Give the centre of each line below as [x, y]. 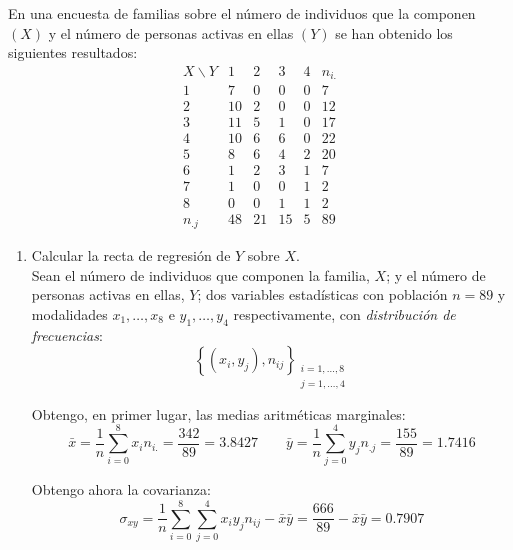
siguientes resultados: [73, 52]
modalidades [69, 313]
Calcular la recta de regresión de [131, 255]
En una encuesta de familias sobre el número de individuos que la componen [242, 13]
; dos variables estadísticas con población [322, 294]
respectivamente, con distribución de [344, 313]
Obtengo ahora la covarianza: [121, 489]
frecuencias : [67, 334]
